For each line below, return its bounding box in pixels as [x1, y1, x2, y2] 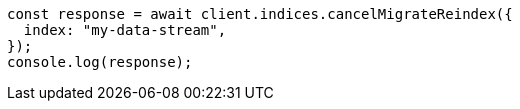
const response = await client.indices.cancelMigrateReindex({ [7, 6, 513, 22]
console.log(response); [7, 54, 193, 70]
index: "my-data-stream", [23, 22, 227, 38]
